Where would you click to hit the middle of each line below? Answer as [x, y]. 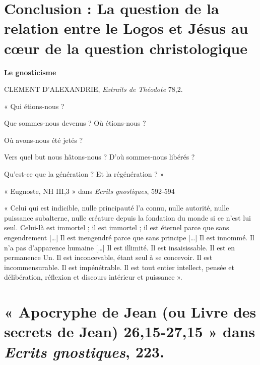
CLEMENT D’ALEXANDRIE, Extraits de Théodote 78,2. [93, 89]
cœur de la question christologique [126, 48]
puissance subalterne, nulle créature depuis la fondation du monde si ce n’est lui [127, 217]
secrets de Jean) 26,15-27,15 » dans [130, 331]
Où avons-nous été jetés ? [44, 140]
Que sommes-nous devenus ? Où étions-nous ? [75, 123]
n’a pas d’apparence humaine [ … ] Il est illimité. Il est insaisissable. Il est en [120, 247]
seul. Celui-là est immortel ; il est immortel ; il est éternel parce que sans [117, 227]
